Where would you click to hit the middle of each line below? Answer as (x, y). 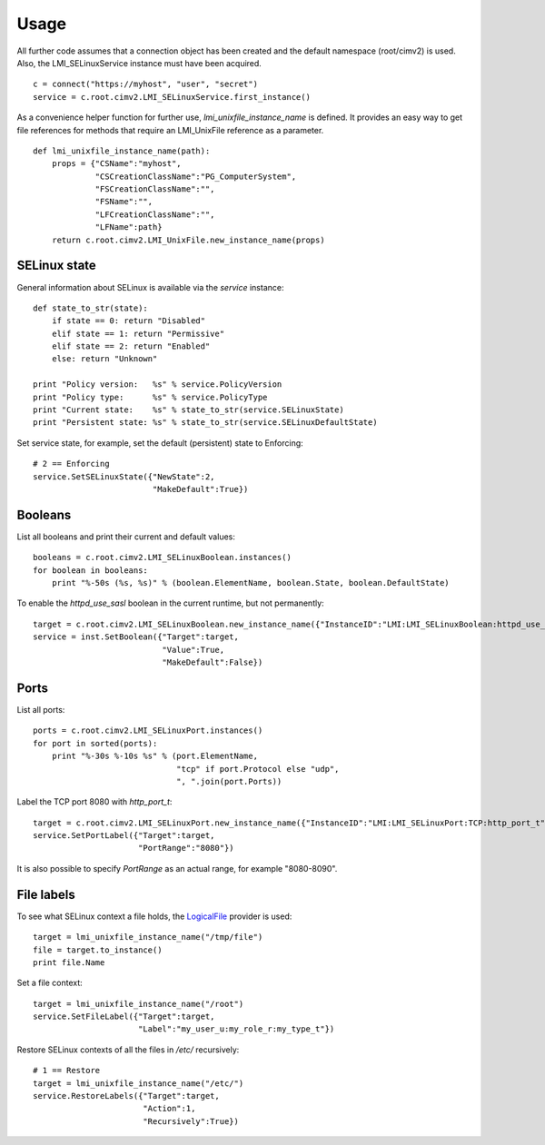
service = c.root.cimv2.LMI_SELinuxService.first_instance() (172, 97)
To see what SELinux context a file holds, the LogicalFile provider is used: (154, 916)
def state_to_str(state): (91, 308)
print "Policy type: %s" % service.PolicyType (150, 397)
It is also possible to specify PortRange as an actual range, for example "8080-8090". (177, 868)
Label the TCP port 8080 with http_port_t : (94, 802)
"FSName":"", (124, 202)
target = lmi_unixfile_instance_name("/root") (139, 1004)
